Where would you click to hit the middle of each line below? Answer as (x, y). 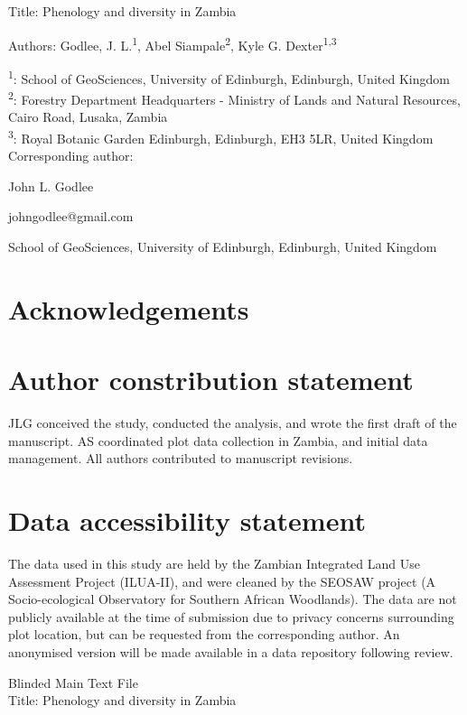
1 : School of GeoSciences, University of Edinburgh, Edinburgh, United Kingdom (229, 77)
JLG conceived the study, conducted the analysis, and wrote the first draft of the (233, 423)
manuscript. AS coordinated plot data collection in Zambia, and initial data (218, 440)
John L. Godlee (51, 186)
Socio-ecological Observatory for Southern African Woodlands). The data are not (233, 599)
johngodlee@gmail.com (71, 216)
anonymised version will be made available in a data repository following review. (231, 651)
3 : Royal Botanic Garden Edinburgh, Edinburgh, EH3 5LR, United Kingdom (221, 136)
